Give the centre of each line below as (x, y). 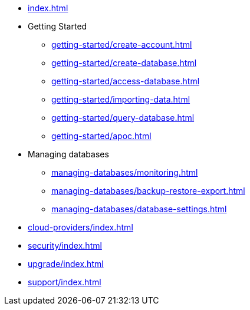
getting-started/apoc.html (101, 136)
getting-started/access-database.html (126, 81)
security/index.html (65, 245)
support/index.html (65, 282)
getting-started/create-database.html (124, 63)
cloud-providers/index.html (80, 227)
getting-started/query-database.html (123, 118)
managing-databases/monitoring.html (125, 172)
